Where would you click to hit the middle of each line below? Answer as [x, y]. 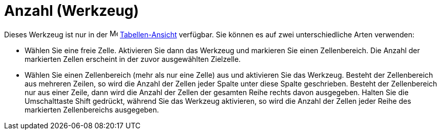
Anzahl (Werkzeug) [72, 11]
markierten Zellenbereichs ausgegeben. [92, 109]
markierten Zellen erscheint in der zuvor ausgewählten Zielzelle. [133, 59]
